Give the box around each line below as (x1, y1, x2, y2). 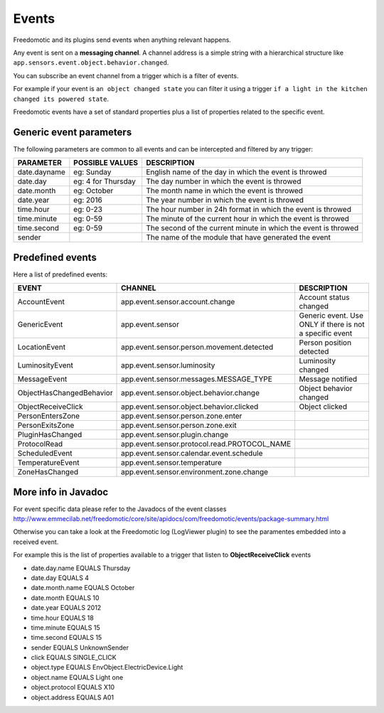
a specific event (299, 328, 353, 338)
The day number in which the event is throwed (146, 176, 302, 186)
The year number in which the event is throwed (146, 195, 304, 205)
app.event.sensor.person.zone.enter (121, 411, 242, 421)
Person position (299, 338, 352, 348)
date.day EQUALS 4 (31, 573, 89, 582)
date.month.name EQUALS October (31, 584, 135, 592)
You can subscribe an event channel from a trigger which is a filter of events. (13, 71, 239, 80)
